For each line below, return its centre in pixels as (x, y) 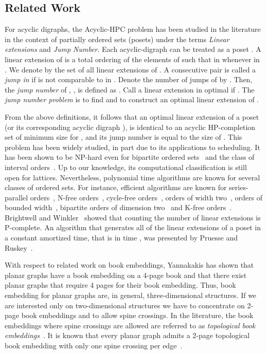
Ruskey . (19, 247)
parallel (16, 197)
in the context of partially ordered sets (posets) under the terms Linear (117, 39)
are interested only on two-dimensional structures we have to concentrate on (125, 305)
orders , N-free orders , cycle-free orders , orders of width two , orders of (146, 197)
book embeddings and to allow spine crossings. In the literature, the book (137, 315)
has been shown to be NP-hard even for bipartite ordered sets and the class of (130, 157)
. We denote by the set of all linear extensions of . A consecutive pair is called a (130, 69)
